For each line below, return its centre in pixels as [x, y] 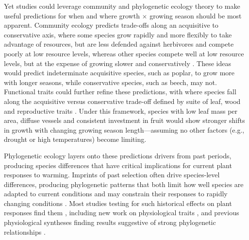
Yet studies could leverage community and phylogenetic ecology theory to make [122, 6]
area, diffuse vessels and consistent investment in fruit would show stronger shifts [124, 120]
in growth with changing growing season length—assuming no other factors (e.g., [124, 129]
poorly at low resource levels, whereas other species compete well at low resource [124, 53]
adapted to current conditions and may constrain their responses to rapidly [116, 194]
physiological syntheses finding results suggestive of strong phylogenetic [110, 222]
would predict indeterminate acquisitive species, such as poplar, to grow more [119, 73]
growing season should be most [196, 15]
